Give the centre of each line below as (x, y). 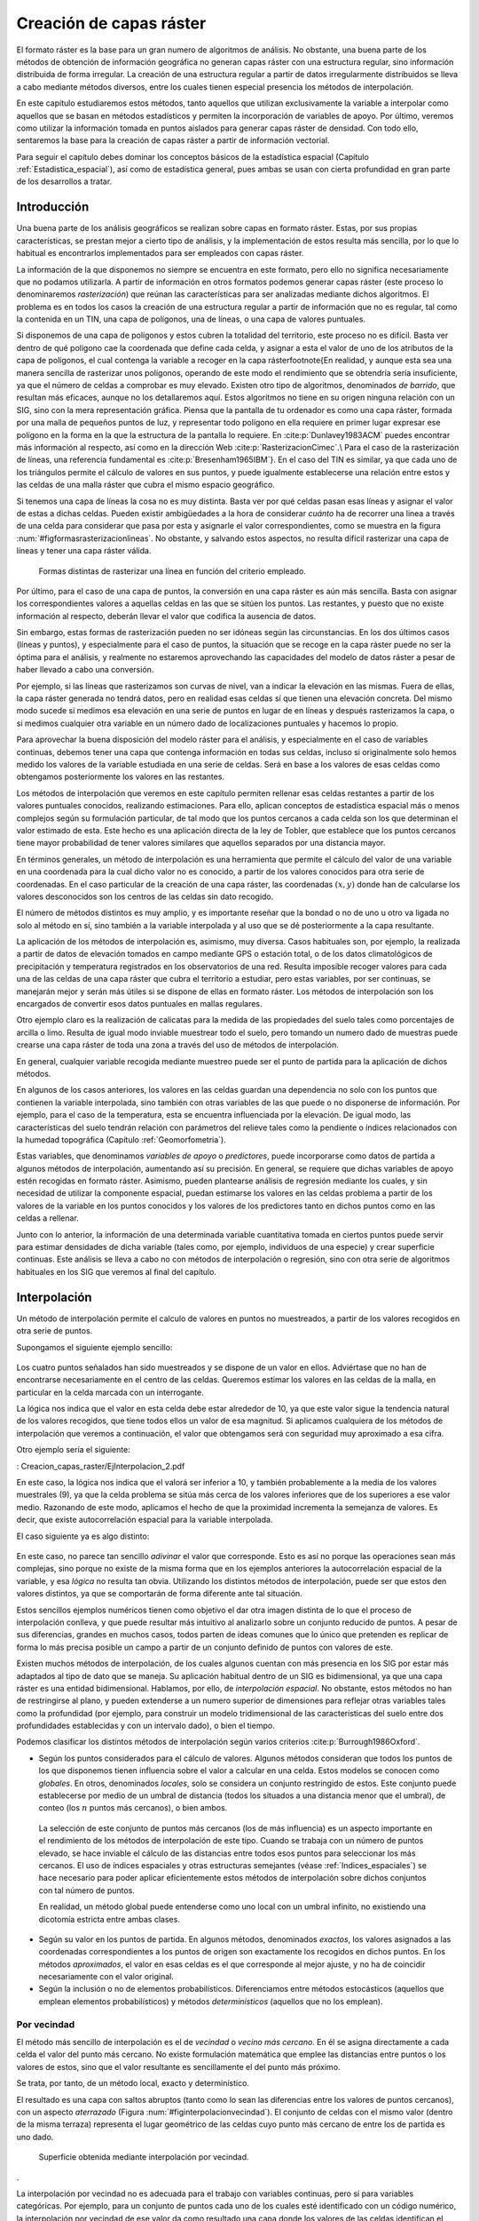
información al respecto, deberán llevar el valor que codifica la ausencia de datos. (166, 616)
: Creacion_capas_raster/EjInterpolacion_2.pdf (101, 1466)
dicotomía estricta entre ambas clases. (110, 1919)
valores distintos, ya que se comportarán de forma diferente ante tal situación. (160, 1594)
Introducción (53, 207)
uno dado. (35, 2137)
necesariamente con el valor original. (106, 1977)
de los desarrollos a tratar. (64, 181)
